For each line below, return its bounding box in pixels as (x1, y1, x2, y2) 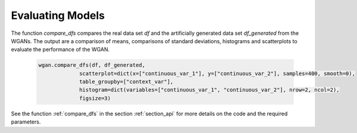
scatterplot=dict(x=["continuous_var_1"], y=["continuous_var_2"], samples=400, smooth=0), (79, 70, 355, 77)
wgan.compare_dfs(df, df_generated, (38, 62, 146, 69)
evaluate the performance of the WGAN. (11, 46, 110, 53)
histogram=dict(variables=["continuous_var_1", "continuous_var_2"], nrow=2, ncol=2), (79, 86, 340, 93)
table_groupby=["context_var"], (79, 79, 174, 85)
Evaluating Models (11, 9, 105, 22)
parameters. (11, 118, 41, 125)
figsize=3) (79, 95, 111, 102)
